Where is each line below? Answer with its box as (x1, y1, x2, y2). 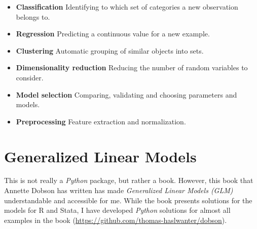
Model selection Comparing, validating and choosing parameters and (16, 89, 237, 100)
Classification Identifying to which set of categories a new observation (16, 2, 238, 12)
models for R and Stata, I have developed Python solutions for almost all (4, 205, 231, 215)
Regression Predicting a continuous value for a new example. (16, 28, 210, 39)
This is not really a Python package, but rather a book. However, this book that (4, 175, 253, 186)
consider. (16, 72, 44, 82)
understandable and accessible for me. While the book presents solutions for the (4, 195, 252, 205)
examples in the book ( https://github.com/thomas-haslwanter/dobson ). (4, 214, 227, 225)
